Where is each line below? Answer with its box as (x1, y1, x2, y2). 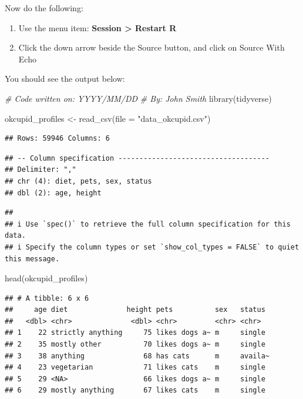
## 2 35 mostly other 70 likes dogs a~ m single (5, 340, 265, 349)
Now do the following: (5, 2, 83, 14)
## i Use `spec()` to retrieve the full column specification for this (5, 220, 291, 228)
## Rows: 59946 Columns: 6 (5, 134, 110, 143)
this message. (5, 254, 60, 263)
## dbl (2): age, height (5, 188, 102, 197)
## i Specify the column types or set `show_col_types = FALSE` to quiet (5, 242, 299, 251)
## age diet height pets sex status (5, 305, 265, 314)
